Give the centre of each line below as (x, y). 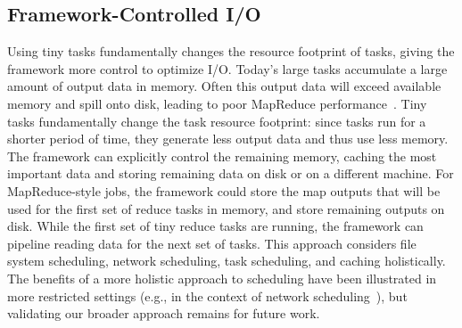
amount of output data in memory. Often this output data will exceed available (224, 86)
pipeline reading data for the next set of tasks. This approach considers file (212, 243)
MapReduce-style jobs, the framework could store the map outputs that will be (224, 190)
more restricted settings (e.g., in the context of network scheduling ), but (207, 295)
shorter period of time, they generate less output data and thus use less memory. (228, 139)
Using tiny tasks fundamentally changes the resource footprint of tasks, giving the (231, 51)
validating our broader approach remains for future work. (164, 313)
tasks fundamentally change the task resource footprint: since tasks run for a (217, 121)
